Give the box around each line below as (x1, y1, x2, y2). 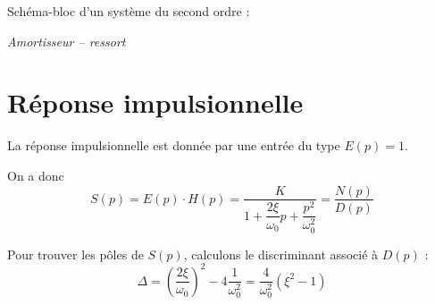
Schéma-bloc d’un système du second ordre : (7, 2, 250, 20)
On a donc (7, 165, 64, 184)
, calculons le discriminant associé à (183, 244, 379, 263)
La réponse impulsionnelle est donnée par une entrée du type (7, 136, 340, 155)
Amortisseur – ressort (7, 31, 126, 50)
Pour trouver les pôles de (7, 244, 144, 263)
